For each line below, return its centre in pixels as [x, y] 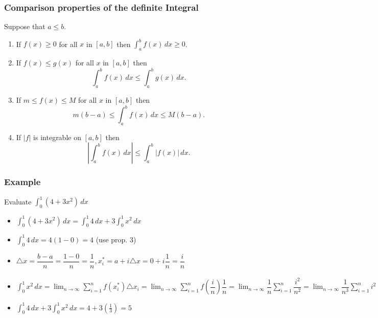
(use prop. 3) [116, 239]
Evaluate [18, 201]
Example [22, 182]
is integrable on [57, 137]
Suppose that [25, 26]
